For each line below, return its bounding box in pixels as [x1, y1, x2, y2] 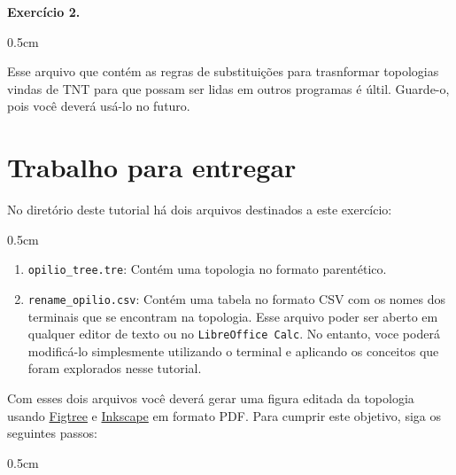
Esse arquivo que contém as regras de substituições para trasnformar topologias [7, 62, 439, 81]
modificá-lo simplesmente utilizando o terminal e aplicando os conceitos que [27, 341, 439, 360]
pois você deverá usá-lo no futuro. [7, 97, 190, 115]
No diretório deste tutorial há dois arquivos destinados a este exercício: [7, 200, 392, 219]
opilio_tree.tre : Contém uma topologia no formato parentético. [27, 260, 387, 278]
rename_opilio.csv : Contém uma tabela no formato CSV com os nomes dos [27, 289, 445, 308]
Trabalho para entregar [7, 149, 297, 185]
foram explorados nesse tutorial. [27, 359, 202, 378]
